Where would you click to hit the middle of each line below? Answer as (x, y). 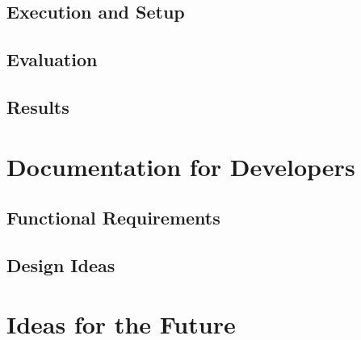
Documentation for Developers (181, 166)
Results (38, 106)
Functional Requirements (113, 218)
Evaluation (52, 59)
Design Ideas (61, 264)
